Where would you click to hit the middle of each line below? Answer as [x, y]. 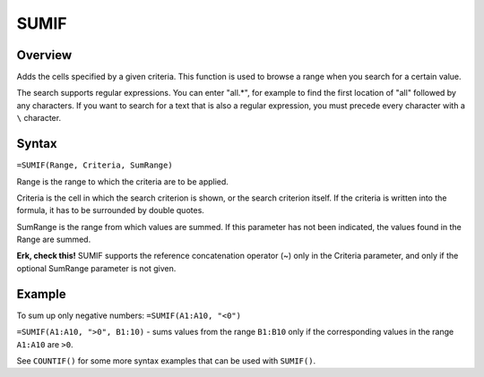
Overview [44, 55]
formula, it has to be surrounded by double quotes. [111, 210]
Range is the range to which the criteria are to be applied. [122, 181]
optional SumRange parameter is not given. [96, 268]
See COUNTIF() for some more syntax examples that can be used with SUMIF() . [166, 360]
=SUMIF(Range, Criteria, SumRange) [95, 165]
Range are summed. [54, 240]
